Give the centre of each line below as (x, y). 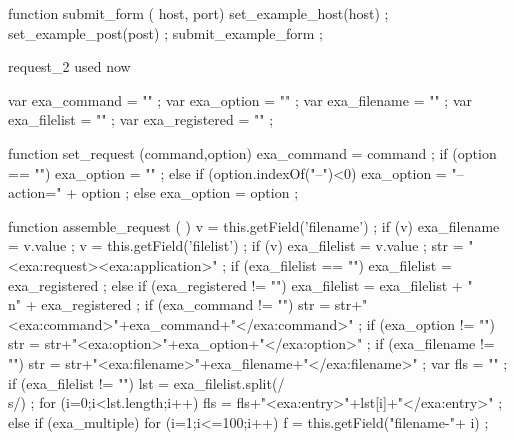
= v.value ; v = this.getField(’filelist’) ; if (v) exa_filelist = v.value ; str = (236, 245)
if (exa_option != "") (431, 323)
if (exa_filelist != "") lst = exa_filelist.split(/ (146, 382)
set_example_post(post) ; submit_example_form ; (165, 32)
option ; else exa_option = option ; (190, 192)
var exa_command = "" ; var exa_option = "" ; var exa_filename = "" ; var (240, 99)
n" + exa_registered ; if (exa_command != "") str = (169, 304)
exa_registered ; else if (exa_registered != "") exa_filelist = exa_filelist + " (240, 284)
